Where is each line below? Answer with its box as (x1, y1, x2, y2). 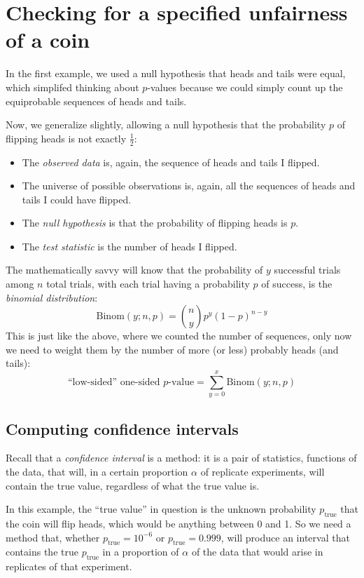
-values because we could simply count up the (147, 79, 343, 94)
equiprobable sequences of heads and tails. (6, 93, 187, 108)
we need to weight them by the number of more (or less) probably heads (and (6, 342, 339, 356)
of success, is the (261, 276, 332, 291)
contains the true (6, 544, 78, 559)
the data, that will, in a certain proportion (6, 464, 188, 478)
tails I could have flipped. (22, 191, 132, 206)
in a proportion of (102, 544, 179, 559)
